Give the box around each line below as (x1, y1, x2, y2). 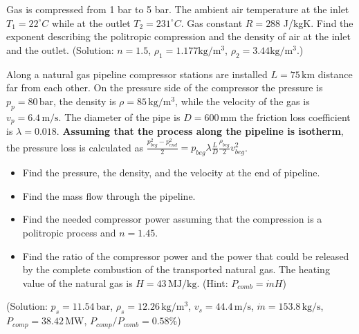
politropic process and (22, 225, 116, 239)
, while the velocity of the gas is (175, 93, 310, 108)
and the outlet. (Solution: (6, 42, 114, 57)
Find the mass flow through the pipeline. (22, 188, 196, 203)
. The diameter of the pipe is (58, 109, 181, 124)
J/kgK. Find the (283, 15, 353, 30)
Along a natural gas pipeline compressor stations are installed (6, 66, 268, 81)
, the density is (53, 93, 116, 108)
